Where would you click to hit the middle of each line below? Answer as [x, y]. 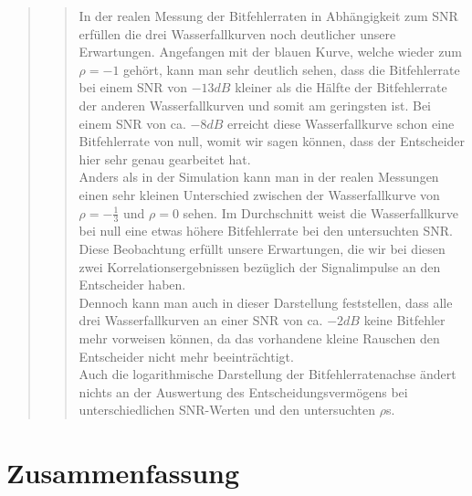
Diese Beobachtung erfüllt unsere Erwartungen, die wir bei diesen [262, 248]
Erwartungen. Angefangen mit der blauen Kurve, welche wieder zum [270, 52]
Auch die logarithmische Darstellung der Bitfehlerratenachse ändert [267, 374]
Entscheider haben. [132, 285]
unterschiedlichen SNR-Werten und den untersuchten [227, 410]
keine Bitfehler [404, 320]
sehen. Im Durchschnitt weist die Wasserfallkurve [320, 212]
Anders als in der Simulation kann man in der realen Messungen [259, 177]
